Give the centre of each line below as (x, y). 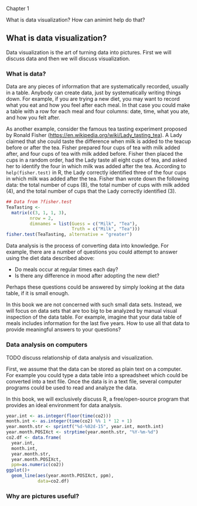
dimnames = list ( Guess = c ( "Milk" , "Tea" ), (84, 224)
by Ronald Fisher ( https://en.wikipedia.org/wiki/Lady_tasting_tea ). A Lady (94, 135)
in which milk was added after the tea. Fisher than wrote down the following (98, 179)
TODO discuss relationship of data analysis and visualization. (80, 357)
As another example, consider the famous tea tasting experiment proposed (97, 129)
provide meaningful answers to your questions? (64, 330)
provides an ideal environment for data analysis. (64, 405)
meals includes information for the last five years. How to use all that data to (98, 323)
